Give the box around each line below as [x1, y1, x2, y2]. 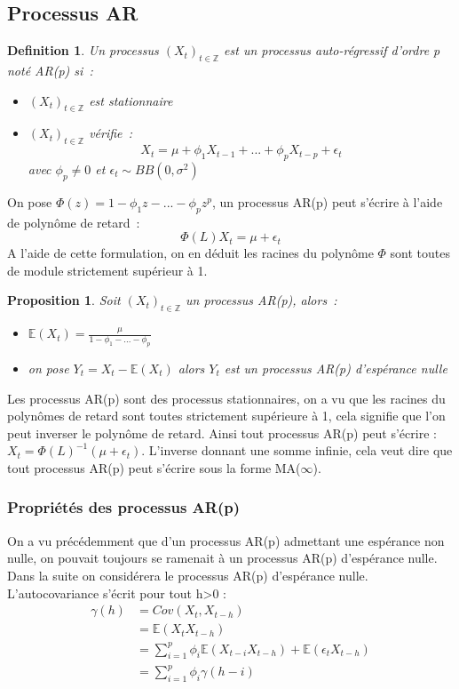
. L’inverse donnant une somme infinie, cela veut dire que [141, 441, 453, 460]
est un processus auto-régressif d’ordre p [224, 41, 440, 60]
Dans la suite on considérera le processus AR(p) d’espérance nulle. [7, 565, 368, 584]
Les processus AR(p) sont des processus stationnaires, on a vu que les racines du [7, 389, 446, 407]
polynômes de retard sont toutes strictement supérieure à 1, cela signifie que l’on [7, 406, 446, 425]
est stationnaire [89, 91, 173, 109]
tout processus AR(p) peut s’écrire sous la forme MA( [7, 458, 301, 477]
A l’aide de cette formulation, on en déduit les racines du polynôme [7, 244, 374, 262]
